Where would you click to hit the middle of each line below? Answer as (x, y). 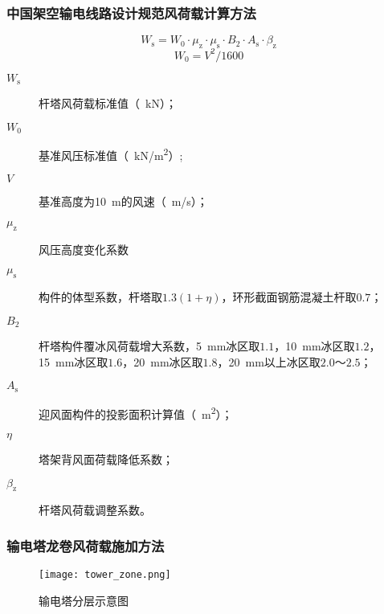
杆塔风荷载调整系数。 (95, 510)
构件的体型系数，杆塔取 (100, 297)
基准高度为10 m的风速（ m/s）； (123, 201)
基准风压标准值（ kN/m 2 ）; (111, 154)
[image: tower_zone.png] (105, 575)
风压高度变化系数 (84, 249)
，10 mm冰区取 (315, 346)
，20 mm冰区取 (163, 361)
